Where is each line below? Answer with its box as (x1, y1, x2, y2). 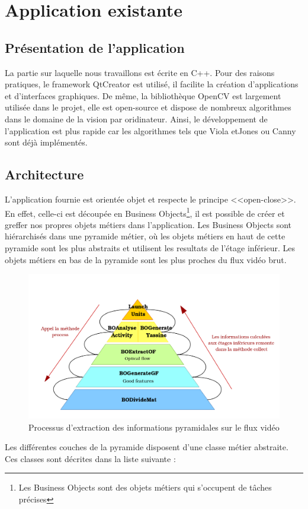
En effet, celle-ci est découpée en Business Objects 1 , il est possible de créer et (5, 205, 285, 219)
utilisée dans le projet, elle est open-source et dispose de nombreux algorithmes (5, 101, 291, 113)
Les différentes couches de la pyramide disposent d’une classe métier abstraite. (5, 441, 288, 453)
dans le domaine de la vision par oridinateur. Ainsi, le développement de (5, 112, 268, 125)
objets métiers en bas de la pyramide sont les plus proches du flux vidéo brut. (5, 253, 287, 265)
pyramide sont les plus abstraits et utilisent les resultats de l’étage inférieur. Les (5, 241, 295, 254)
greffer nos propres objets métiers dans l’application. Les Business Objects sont (5, 218, 292, 230)
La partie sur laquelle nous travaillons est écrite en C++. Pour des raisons (5, 66, 275, 78)
